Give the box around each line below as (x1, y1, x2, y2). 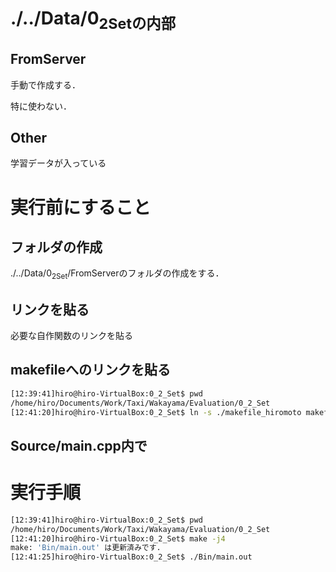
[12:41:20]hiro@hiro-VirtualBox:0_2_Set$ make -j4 (10, 533, 226, 544)
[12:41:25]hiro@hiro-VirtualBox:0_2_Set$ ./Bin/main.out (10, 552, 253, 562)
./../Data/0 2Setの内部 (10, 7, 176, 33)
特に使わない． (10, 100, 72, 112)
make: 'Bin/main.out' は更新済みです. (10, 543, 162, 553)
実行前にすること (10, 196, 152, 219)
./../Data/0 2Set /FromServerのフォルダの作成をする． (10, 267, 225, 282)
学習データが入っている (10, 157, 107, 169)
